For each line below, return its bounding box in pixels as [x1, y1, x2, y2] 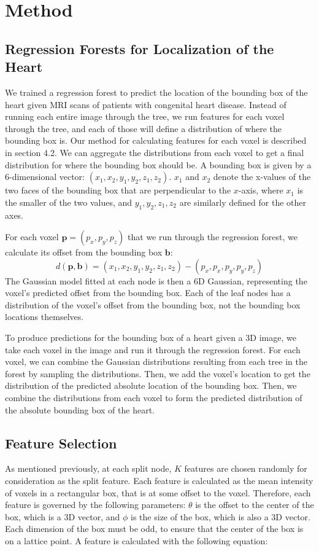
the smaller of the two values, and [5, 195, 133, 208]
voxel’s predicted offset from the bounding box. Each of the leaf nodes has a [5, 286, 291, 299]
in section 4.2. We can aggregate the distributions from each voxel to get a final [5, 146, 304, 158]
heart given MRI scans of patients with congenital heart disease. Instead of [5, 98, 286, 111]
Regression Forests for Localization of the [5, 39, 274, 58]
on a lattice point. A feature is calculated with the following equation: [5, 534, 268, 547]
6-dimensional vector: [5, 170, 85, 183]
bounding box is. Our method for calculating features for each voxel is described [5, 134, 307, 147]
